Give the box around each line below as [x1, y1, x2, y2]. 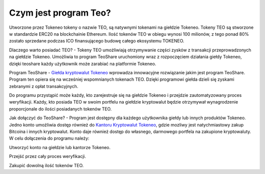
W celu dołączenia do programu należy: [9, 135, 89, 141]
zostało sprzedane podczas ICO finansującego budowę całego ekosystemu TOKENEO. [9, 38, 185, 44]
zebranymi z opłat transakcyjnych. [9, 83, 79, 89]
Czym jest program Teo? [9, 7, 111, 18]
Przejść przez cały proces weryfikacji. [9, 153, 86, 159]
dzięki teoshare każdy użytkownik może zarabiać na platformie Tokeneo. [9, 61, 157, 66]
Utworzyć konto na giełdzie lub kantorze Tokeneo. [9, 144, 110, 150]
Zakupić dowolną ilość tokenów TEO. [9, 162, 84, 168]
